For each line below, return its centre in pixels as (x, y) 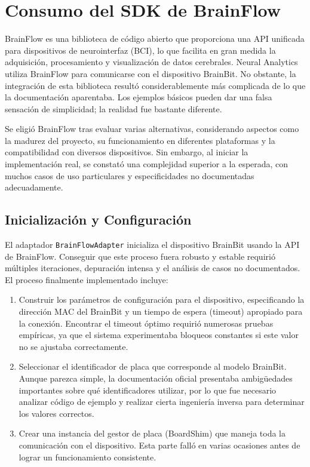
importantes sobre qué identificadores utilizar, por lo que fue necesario (148, 390)
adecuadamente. (34, 187)
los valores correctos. (56, 413)
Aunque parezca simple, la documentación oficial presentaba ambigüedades (156, 378)
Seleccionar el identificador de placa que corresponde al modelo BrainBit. (153, 366)
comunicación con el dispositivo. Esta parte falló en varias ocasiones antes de (159, 445)
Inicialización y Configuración (98, 219)
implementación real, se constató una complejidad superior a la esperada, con (147, 164)
